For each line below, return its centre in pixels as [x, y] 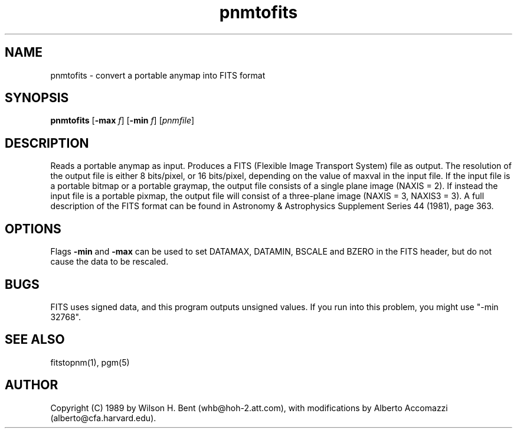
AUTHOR [32, 385]
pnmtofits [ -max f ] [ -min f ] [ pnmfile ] [122, 121]
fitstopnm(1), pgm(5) [90, 362]
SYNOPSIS [37, 98]
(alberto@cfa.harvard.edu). [103, 418]
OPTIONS [33, 229]
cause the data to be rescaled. [109, 262]
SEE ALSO [35, 340]
